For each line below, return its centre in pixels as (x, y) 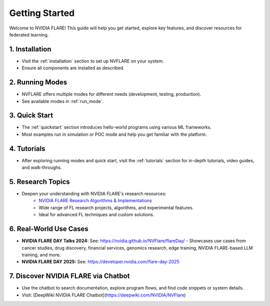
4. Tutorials (27, 149)
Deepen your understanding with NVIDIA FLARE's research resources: (94, 194)
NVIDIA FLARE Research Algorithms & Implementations (95, 201)
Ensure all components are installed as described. (73, 68)
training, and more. (41, 255)
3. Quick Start (31, 116)
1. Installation (30, 49)
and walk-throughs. (42, 168)
